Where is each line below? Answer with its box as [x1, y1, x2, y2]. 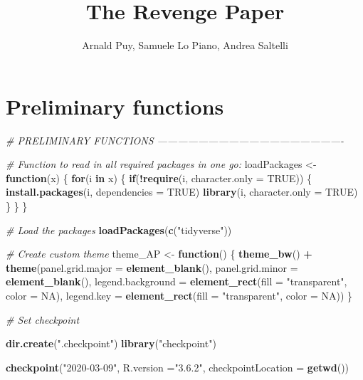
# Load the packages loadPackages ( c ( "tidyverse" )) [6, 222, 232, 237]
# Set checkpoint [6, 312, 80, 327]
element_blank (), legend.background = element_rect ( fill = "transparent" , [6, 274, 347, 289]
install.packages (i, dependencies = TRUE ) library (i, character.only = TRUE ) [6, 184, 358, 199]
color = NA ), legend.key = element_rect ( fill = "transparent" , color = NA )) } [6, 288, 353, 302]
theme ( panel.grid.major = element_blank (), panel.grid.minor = [6, 260, 298, 275]
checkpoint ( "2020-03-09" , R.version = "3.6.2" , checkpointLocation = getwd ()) [6, 359, 349, 374]
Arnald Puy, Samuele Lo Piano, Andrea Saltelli [82, 38, 288, 53]
